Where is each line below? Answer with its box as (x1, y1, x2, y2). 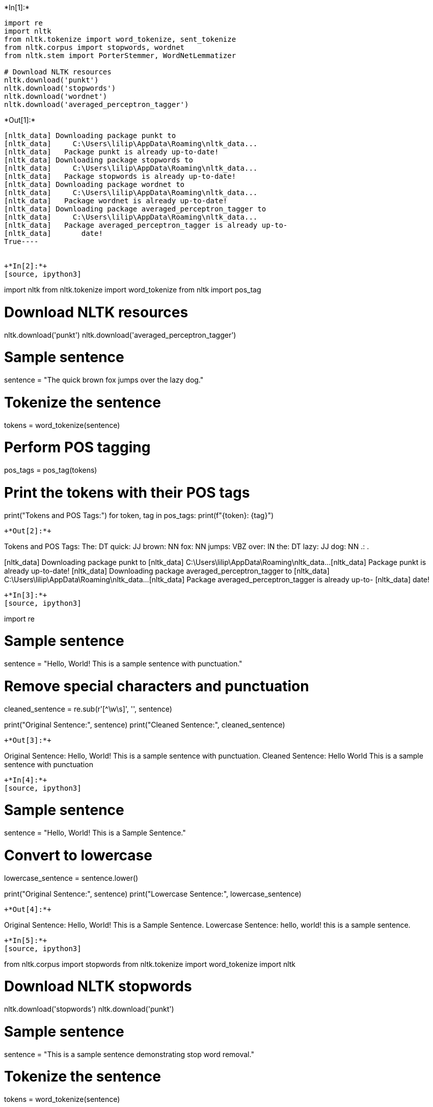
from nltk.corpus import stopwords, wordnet (4, 43, 185, 51)
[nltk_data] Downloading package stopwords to (4, 156, 193, 164)
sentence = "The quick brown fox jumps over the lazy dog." (4, 375, 204, 384)
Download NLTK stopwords (4, 978, 192, 995)
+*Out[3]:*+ (4, 736, 51, 744)
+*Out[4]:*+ (4, 905, 51, 913)
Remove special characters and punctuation (4, 677, 309, 695)
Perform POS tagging (4, 439, 151, 456)
